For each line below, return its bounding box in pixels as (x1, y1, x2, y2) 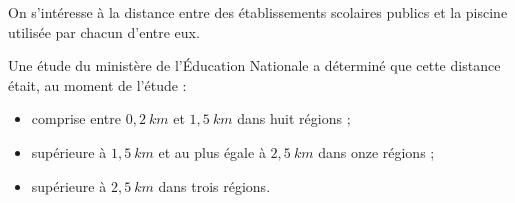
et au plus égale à (158, 141, 266, 162)
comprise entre (31, 108, 121, 129)
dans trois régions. (158, 175, 271, 196)
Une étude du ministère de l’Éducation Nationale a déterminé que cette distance (8, 55, 501, 76)
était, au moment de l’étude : (8, 74, 187, 95)
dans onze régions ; (318, 141, 435, 162)
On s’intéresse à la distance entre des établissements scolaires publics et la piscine (8, 2, 508, 22)
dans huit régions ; (237, 108, 351, 129)
